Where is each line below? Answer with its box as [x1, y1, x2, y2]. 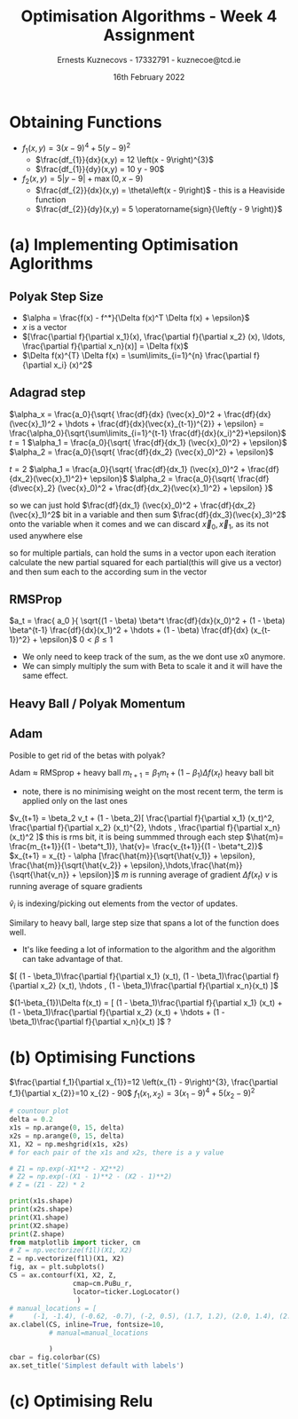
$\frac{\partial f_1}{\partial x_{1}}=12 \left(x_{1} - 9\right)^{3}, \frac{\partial [9, 1076, 278, 1087]
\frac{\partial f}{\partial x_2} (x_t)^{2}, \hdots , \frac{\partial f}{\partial [9, 823, 263, 833]
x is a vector [21, 321, 67, 332]
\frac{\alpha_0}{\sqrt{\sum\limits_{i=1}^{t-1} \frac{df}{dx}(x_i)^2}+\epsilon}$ [9, 428, 286, 438]
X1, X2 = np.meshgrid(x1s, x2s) [9, 1139, 129, 1148]
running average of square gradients [9, 881, 144, 892]
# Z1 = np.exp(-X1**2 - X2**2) [9, 1164, 125, 1173]
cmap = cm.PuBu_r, [72, 1279, 133, 1288]
